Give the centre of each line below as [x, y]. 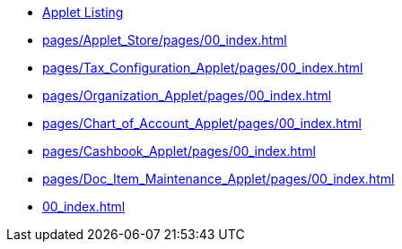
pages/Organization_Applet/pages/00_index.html [187, 95]
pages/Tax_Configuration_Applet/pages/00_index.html [203, 68]
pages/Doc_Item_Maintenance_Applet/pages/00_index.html [218, 179]
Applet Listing [83, 12]
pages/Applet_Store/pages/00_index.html [165, 40]
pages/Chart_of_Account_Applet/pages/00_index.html [202, 123]
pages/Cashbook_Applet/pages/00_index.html [179, 151]
